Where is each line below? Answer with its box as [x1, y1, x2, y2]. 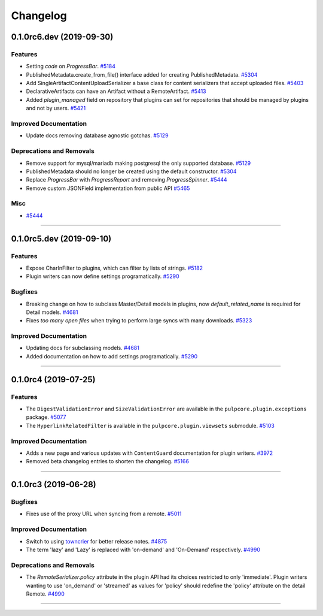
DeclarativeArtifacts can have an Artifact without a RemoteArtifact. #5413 [26, 87, 206, 95]
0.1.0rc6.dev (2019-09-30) [11, 32, 114, 42]
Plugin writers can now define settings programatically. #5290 [26, 273, 179, 280]
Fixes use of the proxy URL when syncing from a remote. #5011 [26, 510, 182, 518]
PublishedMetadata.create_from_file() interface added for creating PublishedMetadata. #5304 [26, 71, 258, 78]
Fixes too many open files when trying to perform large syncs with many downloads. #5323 [26, 317, 252, 324]
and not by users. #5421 [26, 105, 86, 112]
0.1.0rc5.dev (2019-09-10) [11, 234, 112, 244]
